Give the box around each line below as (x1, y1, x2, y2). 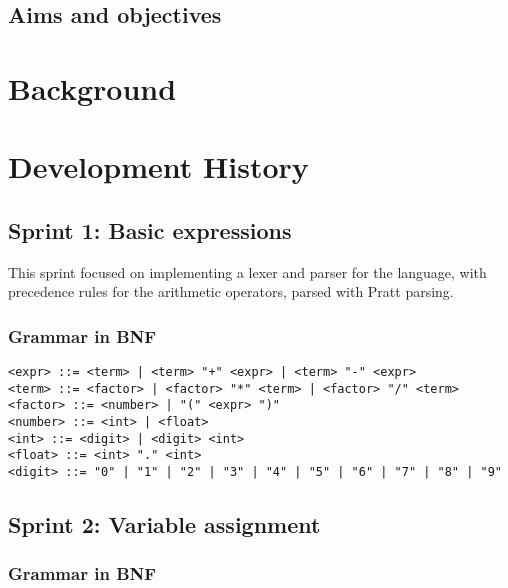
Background (8, 67, 177, 108)
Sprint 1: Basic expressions (8, 214, 292, 245)
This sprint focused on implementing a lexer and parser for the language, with (8, 261, 487, 282)
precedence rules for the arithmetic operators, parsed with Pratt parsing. (8, 281, 454, 302)
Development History (8, 146, 309, 187)
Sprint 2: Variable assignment (8, 509, 321, 540)
